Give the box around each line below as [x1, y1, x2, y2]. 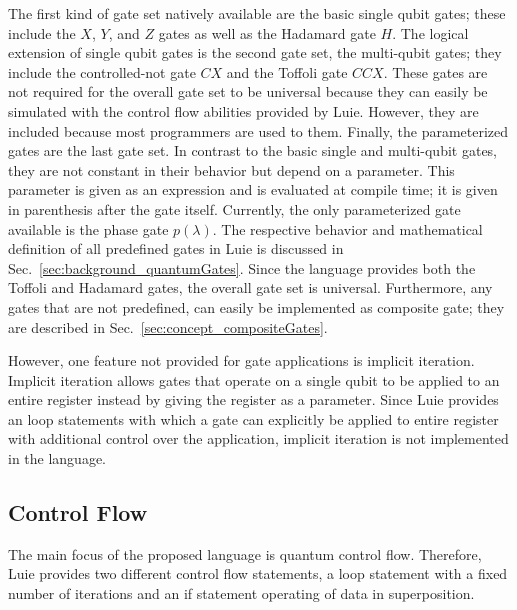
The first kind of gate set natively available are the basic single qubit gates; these [8, 3, 506, 23]
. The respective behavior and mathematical [212, 218, 483, 239]
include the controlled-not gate [8, 61, 196, 82]
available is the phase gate [8, 218, 169, 239]
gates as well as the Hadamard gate [158, 22, 376, 43]
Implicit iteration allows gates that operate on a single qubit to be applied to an [8, 369, 500, 390]
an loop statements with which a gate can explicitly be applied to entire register [8, 408, 499, 429]
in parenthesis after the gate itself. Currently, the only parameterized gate [8, 198, 461, 219]
